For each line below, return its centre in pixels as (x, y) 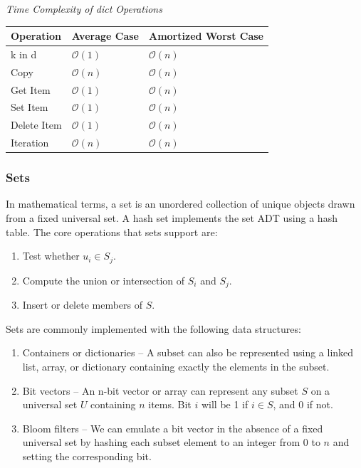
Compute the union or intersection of (104, 280)
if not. (320, 404)
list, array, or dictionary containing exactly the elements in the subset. (176, 366)
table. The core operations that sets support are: (112, 232)
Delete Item (36, 125)
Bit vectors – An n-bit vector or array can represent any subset (160, 390)
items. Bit (170, 404)
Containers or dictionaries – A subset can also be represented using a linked (188, 352)
